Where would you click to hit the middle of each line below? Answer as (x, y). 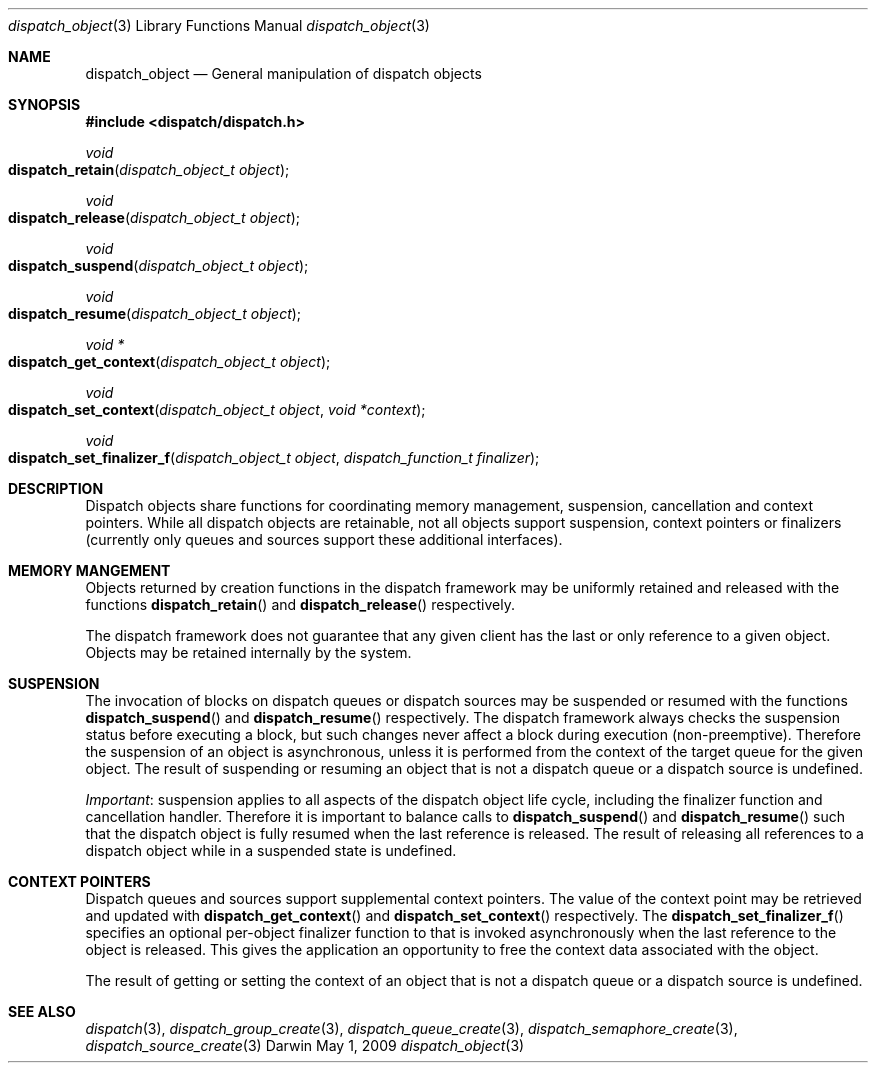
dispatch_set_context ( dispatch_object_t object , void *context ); (217, 409)
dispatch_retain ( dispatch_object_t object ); (149, 169)
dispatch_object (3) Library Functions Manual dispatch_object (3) (219, 25)
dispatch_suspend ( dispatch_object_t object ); (158, 265)
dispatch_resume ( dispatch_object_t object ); (155, 313)
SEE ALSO (42, 1011)
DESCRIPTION (56, 488)
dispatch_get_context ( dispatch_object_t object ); (169, 361)
